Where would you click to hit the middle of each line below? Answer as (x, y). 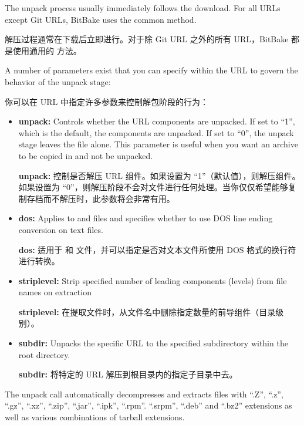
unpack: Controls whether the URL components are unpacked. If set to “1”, (157, 121)
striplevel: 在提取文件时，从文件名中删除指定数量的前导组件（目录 (147, 311)
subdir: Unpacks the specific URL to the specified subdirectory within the (153, 343)
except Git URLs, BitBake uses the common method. (101, 19)
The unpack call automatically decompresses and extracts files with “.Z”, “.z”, (144, 394)
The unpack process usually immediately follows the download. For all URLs (143, 8)
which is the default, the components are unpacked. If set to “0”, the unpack (156, 132)
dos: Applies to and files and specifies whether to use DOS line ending (146, 218)
